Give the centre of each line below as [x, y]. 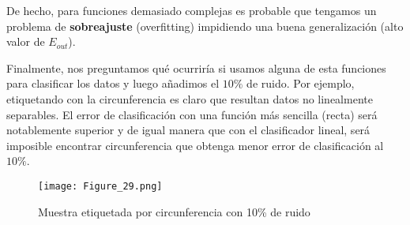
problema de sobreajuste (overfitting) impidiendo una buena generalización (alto [205, 26]
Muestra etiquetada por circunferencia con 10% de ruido [174, 211]
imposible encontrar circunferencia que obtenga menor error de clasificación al [195, 145]
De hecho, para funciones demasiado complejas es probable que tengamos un [192, 10]
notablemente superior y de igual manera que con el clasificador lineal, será [188, 130]
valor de [26, 41]
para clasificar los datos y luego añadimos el [113, 83]
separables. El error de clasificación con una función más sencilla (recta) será [192, 114]
